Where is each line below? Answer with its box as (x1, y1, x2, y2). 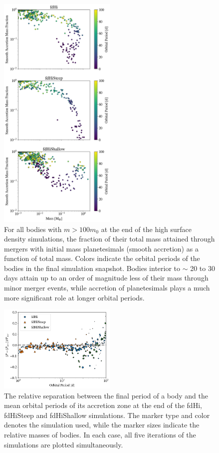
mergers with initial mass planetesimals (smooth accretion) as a (4, 243, 199, 253)
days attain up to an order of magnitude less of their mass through (4, 272, 209, 283)
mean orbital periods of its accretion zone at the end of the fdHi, (4, 400, 202, 410)
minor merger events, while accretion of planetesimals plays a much (4, 282, 210, 293)
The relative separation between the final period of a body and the (4, 390, 208, 400)
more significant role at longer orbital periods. (4, 292, 145, 302)
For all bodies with (4, 223, 62, 234)
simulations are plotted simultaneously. (4, 439, 123, 449)
